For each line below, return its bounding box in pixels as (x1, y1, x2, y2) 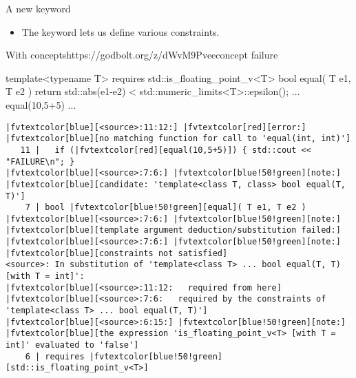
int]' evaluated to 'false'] (6, 340, 139, 350)
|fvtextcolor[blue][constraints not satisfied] (6, 248, 228, 258)
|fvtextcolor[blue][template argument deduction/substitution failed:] (6, 225, 341, 235)
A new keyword (6, 1, 71, 15)
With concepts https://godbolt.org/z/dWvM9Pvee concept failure (6, 48, 278, 62)
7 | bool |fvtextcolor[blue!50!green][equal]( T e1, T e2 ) (25, 202, 306, 213)
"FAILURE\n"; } (6, 156, 75, 167)
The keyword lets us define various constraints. (21, 24, 220, 39)
